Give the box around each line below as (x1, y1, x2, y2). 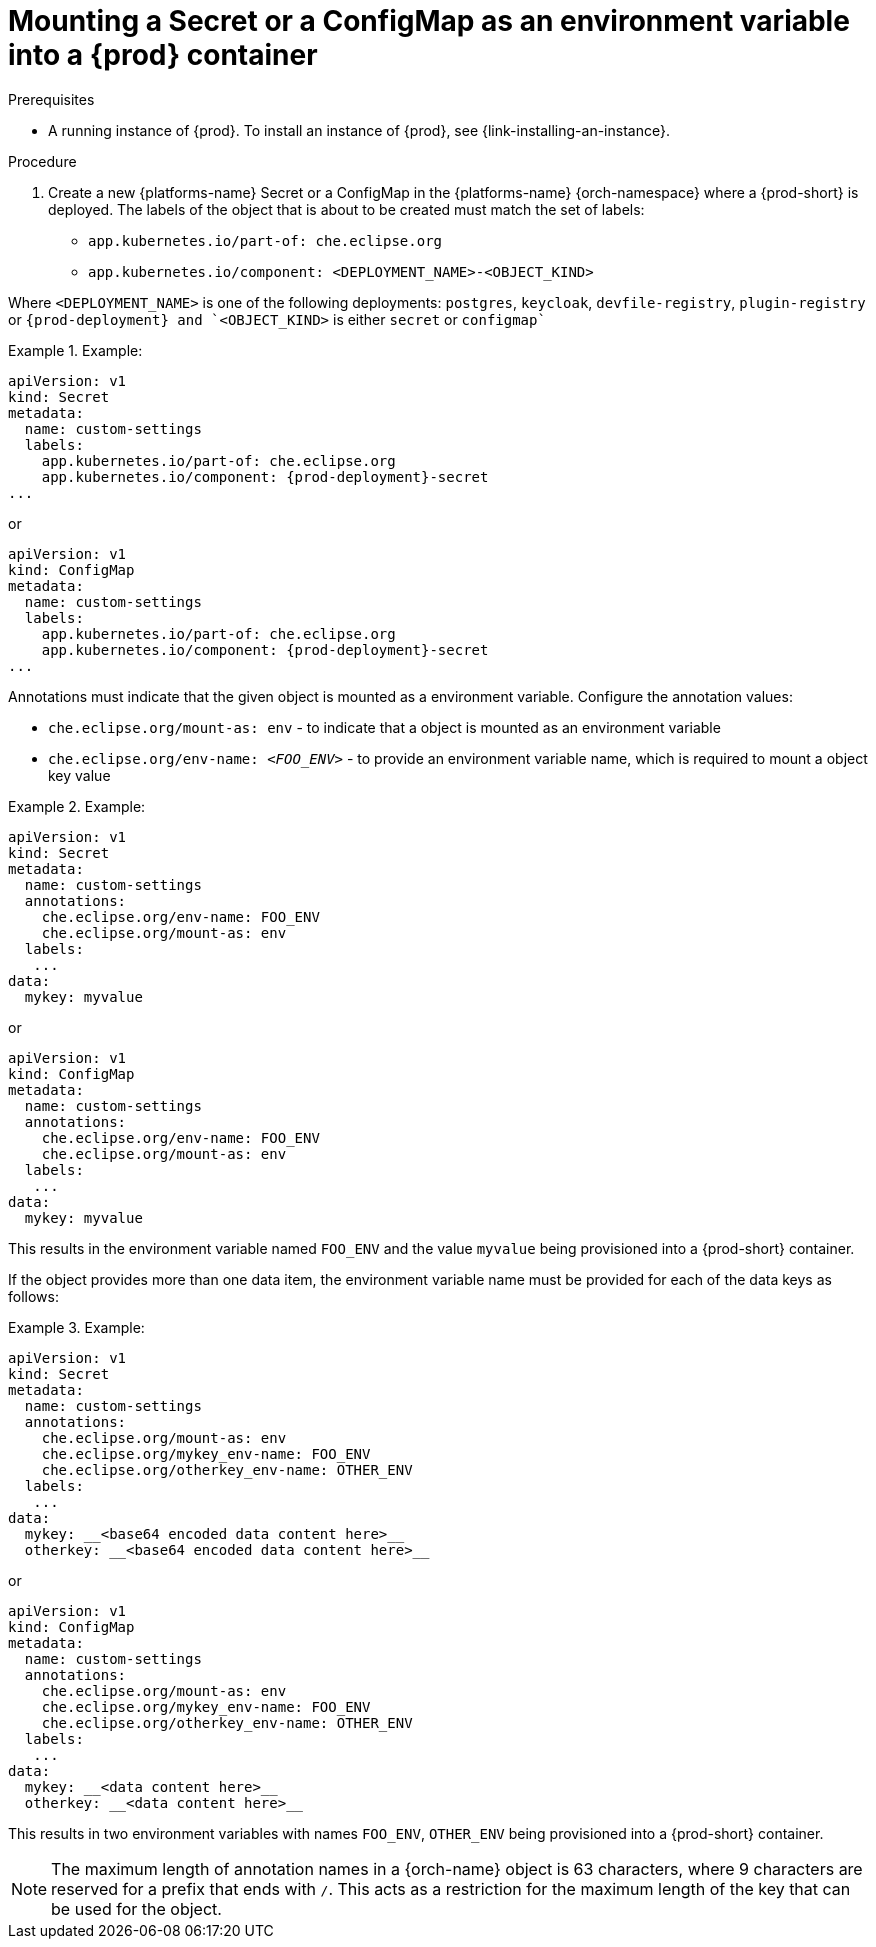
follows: (8, 1287, 59, 1305)
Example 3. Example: (8, 1318, 145, 1336)
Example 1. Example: (8, 341, 143, 359)
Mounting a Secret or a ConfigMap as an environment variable (8, 4, 850, 38)
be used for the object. (51, 1898, 222, 1919)
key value (48, 766, 111, 784)
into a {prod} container (8, 38, 318, 72)
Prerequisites (8, 90, 95, 108)
